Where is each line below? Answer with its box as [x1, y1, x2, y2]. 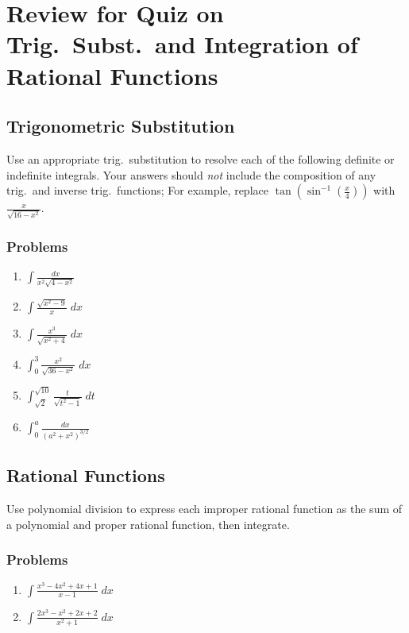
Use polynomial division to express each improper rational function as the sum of [6, 500, 403, 517]
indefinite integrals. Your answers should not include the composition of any [6, 166, 376, 183]
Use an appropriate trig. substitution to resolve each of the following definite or [6, 150, 395, 167]
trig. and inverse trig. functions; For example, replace [6, 182, 268, 199]
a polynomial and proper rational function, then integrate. [6, 515, 290, 532]
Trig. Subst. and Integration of [6, 28, 358, 60]
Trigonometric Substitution [6, 114, 235, 138]
